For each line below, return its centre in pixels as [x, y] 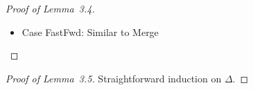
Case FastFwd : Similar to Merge [90, 31]
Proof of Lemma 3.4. [50, 8]
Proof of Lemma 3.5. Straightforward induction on [114, 78]
